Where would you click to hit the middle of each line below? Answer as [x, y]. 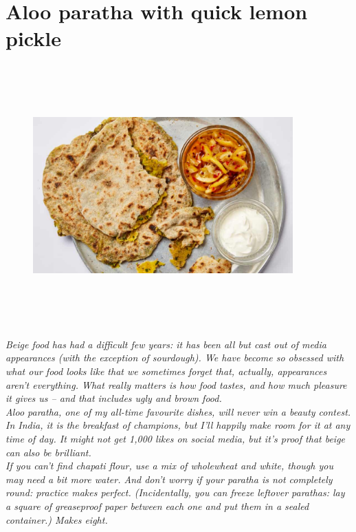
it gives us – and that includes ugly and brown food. [114, 398]
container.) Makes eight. [57, 519]
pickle [33, 38]
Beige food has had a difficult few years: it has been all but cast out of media [166, 344]
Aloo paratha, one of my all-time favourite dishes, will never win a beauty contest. [178, 411]
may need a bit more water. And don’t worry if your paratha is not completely [169, 479]
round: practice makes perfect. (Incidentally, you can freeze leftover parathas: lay [175, 492]
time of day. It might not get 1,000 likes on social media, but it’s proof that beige [176, 438]
